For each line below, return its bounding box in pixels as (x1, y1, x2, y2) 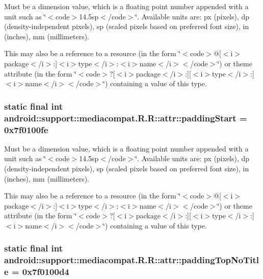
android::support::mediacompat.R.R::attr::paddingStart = (4, 111, 247, 124)
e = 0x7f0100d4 (4, 265, 69, 278)
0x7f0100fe (4, 123, 48, 136)
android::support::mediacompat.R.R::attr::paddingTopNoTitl (4, 253, 259, 266)
